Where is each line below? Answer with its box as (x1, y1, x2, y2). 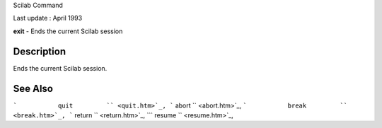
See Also (13, 82, 53, 95)
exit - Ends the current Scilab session (13, 27, 123, 35)
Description (13, 45, 66, 57)
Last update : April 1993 (13, 14, 83, 23)
